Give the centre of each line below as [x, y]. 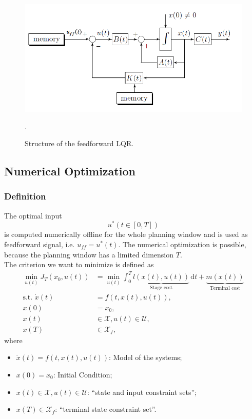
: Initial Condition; [83, 375]
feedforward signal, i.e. [40, 244]
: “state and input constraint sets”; [142, 392]
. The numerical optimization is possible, [182, 244]
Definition [25, 196]
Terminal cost [225, 288]
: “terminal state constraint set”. [106, 409]
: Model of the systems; [145, 357]
